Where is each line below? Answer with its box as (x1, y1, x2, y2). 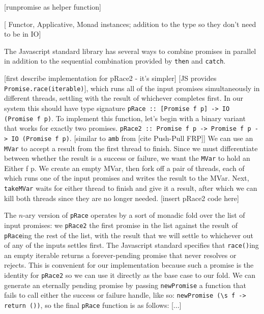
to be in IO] (4, 28, 41, 39)
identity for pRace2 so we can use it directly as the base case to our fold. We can (4, 270, 256, 280)
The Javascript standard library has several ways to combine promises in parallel (4, 45, 256, 56)
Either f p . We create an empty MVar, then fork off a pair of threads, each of (4, 162, 245, 173)
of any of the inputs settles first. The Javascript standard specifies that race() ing (4, 240, 259, 250)
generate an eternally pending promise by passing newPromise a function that (4, 279, 247, 290)
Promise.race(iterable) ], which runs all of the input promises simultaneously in (4, 82, 260, 93)
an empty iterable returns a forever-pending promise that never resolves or (4, 249, 237, 260)
